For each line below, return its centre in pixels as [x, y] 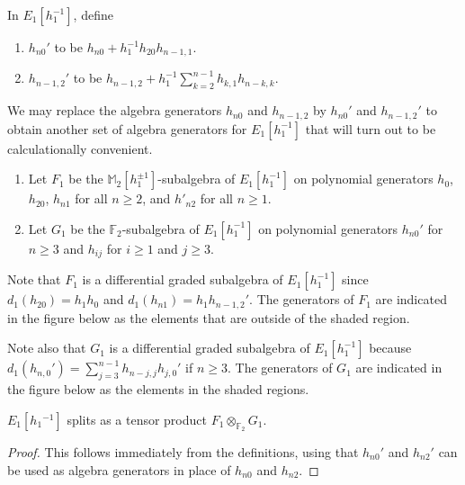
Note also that [47, 348]
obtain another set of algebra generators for [127, 128]
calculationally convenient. [80, 148]
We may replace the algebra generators [115, 110]
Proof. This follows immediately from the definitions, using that [183, 451]
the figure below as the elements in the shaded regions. [158, 389]
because [390, 348]
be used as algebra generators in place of [119, 469]
